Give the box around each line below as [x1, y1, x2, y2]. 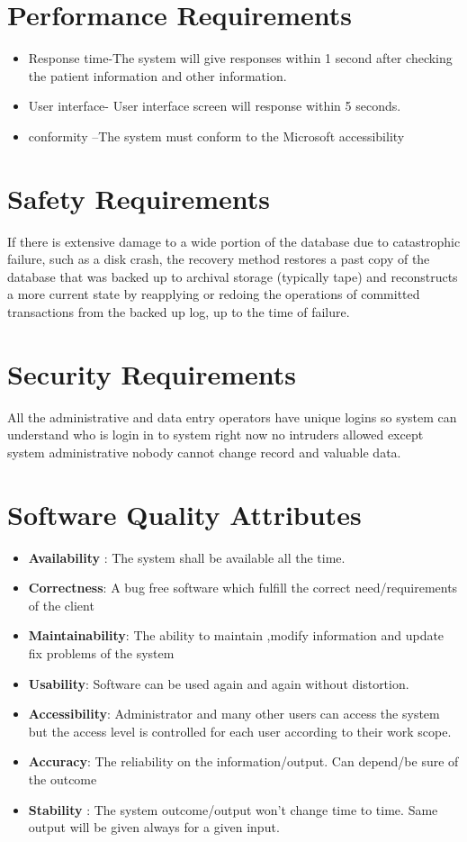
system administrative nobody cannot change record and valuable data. [7, 442, 401, 461]
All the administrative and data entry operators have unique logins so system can [7, 407, 457, 426]
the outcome [28, 769, 97, 788]
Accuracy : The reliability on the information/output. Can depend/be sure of [28, 752, 459, 771]
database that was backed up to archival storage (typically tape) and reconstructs [7, 267, 458, 285]
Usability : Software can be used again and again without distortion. [28, 674, 409, 693]
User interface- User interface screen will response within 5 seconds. [28, 96, 401, 115]
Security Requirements [7, 355, 296, 392]
